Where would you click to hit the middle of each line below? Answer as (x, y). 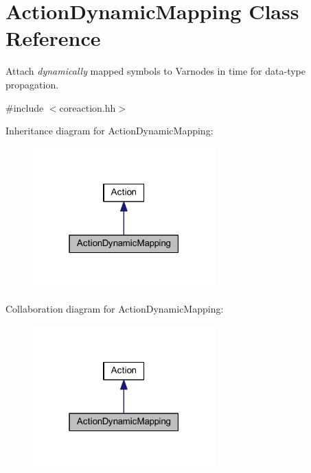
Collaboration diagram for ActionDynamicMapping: (115, 309)
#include (25, 107)
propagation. (32, 84)
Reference (53, 38)
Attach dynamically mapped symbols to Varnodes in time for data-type (155, 71)
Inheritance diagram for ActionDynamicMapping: (110, 131)
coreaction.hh (88, 107)
